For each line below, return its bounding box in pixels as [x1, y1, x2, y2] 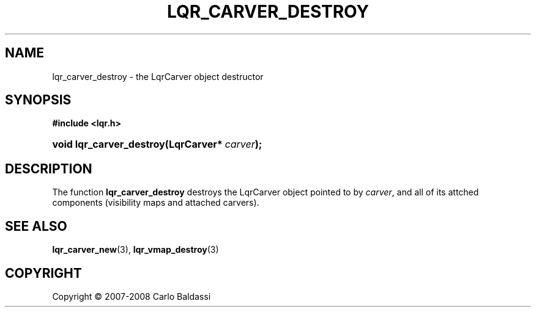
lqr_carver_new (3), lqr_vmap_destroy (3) [52, 244, 219, 255]
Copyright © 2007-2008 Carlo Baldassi [52, 291, 211, 302]
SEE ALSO [5, 218, 67, 234]
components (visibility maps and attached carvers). [52, 197, 259, 208]
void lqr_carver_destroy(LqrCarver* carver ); [52, 138, 262, 151]
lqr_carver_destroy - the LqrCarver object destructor [52, 71, 264, 82]
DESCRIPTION [5, 161, 92, 176]
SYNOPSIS [5, 92, 72, 108]
